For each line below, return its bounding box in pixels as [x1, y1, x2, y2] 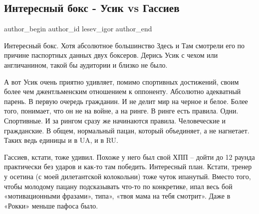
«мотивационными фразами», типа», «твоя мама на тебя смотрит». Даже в [4, 191, 231, 201]
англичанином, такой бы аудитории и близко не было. [4, 59, 168, 70]
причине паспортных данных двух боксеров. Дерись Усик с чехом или [4, 50, 218, 60]
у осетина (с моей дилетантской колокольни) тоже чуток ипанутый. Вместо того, [4, 171, 251, 181]
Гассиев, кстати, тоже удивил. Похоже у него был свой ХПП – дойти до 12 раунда [4, 151, 255, 162]
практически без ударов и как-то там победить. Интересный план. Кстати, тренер [4, 161, 252, 172]
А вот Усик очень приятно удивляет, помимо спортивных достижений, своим [4, 76, 239, 87]
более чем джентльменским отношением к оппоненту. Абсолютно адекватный [4, 86, 241, 97]
